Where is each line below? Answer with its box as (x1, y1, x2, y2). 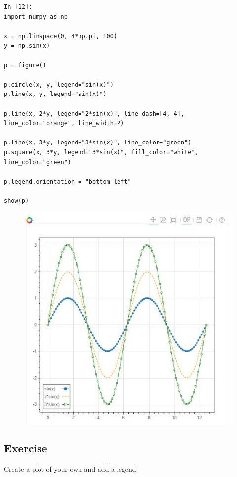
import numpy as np (4, 13, 68, 20)
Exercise (4, 440, 47, 456)
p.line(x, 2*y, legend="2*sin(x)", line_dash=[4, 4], (4, 110, 185, 117)
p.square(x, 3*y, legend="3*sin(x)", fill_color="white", (4, 148, 198, 156)
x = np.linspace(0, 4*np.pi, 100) (4, 32, 118, 40)
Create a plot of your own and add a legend (4, 463, 136, 474)
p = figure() (4, 61, 46, 69)
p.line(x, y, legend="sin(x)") (4, 91, 107, 98)
